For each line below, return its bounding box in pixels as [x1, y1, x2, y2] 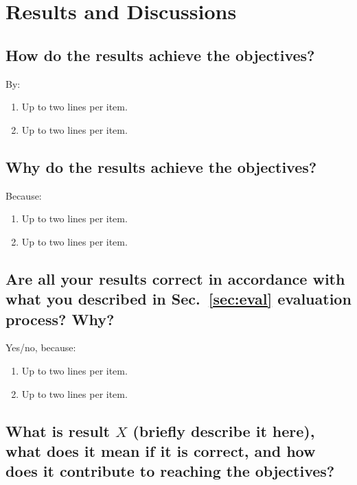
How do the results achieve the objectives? [5, 44, 315, 65]
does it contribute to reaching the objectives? [5, 460, 335, 482]
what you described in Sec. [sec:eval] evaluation [5, 288, 352, 309]
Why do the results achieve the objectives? [5, 156, 317, 177]
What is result [5, 420, 110, 441]
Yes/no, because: [5, 340, 76, 355]
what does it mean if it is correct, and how [5, 440, 316, 461]
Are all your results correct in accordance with [5, 268, 345, 289]
